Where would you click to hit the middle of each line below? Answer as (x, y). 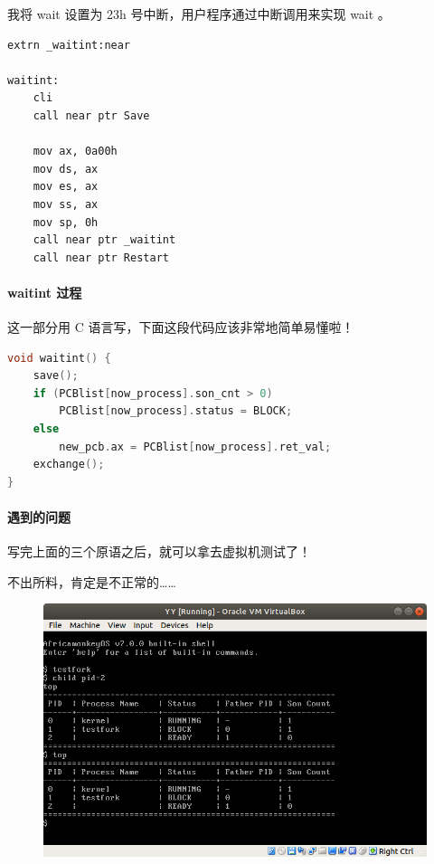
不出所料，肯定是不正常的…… (92, 581)
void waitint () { (59, 358)
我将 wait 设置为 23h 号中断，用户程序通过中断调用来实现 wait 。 (199, 14)
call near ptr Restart (101, 257)
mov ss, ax (66, 204)
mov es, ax (66, 187)
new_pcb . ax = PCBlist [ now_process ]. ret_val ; (195, 446)
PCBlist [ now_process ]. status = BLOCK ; (176, 411)
